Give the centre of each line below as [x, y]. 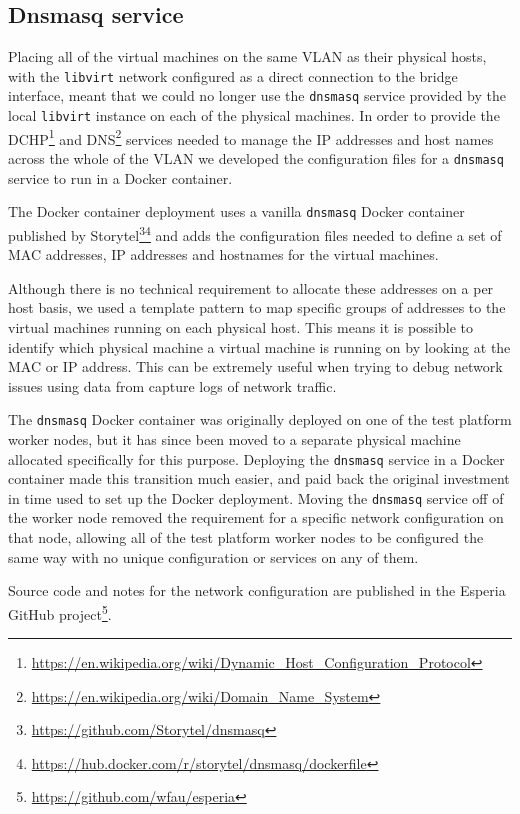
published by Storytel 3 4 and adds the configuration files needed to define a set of [255, 233]
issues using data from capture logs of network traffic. [172, 385]
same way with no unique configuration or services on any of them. [213, 556]
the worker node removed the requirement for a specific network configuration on [256, 517]
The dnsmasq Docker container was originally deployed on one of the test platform [260, 419]
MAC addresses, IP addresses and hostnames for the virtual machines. [223, 254]
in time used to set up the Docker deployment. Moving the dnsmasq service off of [256, 497]
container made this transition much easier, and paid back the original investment [259, 478]
